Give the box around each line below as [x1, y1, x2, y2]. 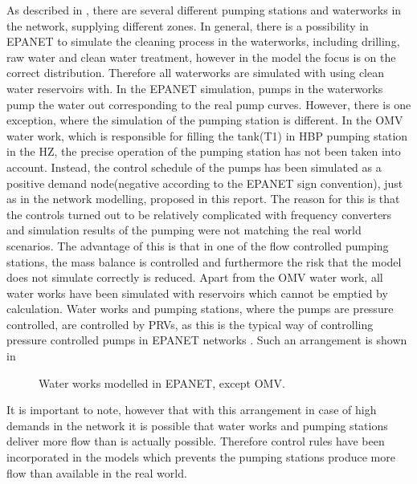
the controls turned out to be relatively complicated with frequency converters [6, 205, 392, 222]
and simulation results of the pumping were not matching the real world [6, 222, 362, 238]
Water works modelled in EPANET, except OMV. [39, 374, 285, 391]
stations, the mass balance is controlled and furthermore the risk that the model [6, 253, 402, 270]
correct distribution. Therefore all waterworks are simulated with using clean [6, 64, 385, 81]
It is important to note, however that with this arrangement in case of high [6, 401, 377, 418]
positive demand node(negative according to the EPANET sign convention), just [6, 174, 403, 191]
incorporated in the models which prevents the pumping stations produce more [6, 449, 395, 466]
